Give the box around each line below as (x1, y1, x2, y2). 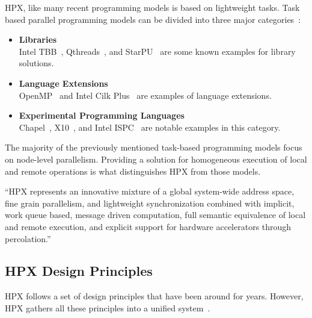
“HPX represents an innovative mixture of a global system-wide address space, (5, 185, 295, 198)
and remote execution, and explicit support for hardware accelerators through (5, 220, 292, 232)
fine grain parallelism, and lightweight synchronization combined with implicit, (5, 196, 295, 209)
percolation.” (5, 232, 51, 245)
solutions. (19, 57, 54, 69)
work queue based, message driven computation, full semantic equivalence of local (5, 208, 306, 221)
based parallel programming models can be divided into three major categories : (5, 13, 301, 25)
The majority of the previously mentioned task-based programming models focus (5, 141, 302, 154)
